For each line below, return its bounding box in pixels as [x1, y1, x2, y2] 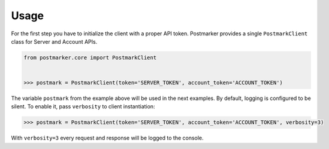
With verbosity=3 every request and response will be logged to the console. [11, 135, 204, 142]
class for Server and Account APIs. [11, 38, 98, 45]
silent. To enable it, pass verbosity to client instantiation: [11, 103, 155, 110]
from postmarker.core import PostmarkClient [23, 54, 157, 61]
